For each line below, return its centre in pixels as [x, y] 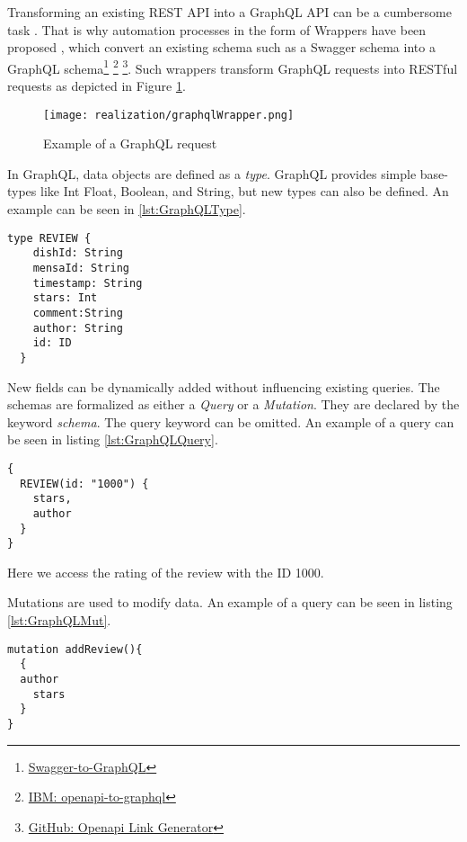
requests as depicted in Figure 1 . [97, 86]
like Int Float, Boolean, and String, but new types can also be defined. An [245, 191]
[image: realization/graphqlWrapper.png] [169, 115]
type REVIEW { [49, 238]
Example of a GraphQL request [130, 143]
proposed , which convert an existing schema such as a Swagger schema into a [221, 47]
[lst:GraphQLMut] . [59, 620]
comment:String [78, 313]
